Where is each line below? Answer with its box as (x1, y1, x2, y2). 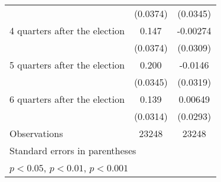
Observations (9, 126, 63, 140)
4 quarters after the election (9, 24, 125, 37)
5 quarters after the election (9, 58, 125, 71)
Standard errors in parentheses (9, 144, 136, 157)
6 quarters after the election (9, 92, 125, 106)
